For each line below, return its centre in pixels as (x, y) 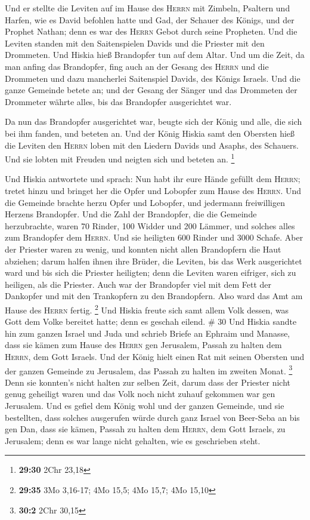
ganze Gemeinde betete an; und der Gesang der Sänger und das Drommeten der (151, 90)
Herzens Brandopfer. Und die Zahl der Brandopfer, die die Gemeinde (131, 214)
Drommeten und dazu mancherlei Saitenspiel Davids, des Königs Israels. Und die (153, 78)
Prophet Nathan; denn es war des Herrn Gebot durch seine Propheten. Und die (151, 31)
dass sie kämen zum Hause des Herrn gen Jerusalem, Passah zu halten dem (143, 345)
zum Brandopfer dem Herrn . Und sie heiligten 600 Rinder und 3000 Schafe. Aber (154, 237)
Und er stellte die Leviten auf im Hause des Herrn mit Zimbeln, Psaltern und (148, 8)
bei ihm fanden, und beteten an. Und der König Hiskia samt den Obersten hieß (150, 133)
